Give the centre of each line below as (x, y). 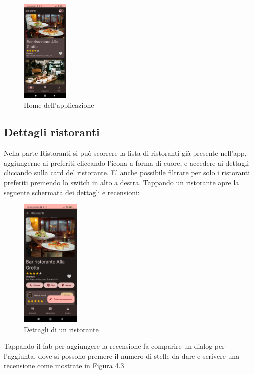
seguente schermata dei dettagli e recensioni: (72, 192)
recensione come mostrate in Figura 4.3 (64, 366)
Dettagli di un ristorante (61, 329)
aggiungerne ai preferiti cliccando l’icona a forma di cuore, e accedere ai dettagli (127, 163)
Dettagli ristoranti (52, 132)
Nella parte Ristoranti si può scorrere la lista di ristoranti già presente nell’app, (125, 153)
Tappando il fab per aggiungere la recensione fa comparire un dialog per (114, 346)
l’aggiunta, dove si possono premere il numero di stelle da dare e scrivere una (122, 356)
